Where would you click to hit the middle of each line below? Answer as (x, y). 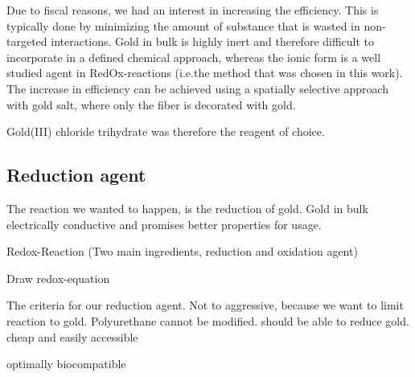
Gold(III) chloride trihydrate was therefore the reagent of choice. (166, 131)
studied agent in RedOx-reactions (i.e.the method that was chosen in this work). (205, 73)
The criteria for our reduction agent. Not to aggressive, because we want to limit (205, 305)
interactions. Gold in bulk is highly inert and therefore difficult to (213, 41)
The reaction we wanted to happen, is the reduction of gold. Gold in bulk (187, 208)
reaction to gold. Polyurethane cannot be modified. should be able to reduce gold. (208, 320)
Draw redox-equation (58, 278)
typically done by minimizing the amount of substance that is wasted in (183, 25)
